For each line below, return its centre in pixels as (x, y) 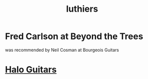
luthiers (82, 9)
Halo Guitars (31, 70)
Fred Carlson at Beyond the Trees (74, 36)
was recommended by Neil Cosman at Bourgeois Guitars (62, 50)
